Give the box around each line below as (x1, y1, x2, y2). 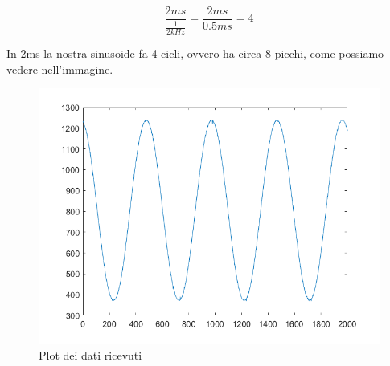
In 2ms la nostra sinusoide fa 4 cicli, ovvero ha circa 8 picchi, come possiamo (6, 45, 384, 62)
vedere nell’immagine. (6, 60, 113, 77)
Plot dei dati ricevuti (39, 347, 142, 364)
